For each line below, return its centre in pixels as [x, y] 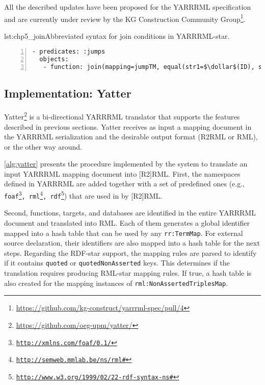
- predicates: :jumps [69, 52]
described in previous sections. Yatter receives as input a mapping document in [128, 126]
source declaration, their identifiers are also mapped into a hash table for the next [132, 243]
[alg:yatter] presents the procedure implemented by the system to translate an [126, 164]
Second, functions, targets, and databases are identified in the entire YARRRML [130, 213]
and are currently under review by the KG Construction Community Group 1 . [125, 18]
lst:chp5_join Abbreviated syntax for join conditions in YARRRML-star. [117, 35]
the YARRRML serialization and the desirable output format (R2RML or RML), [131, 137]
